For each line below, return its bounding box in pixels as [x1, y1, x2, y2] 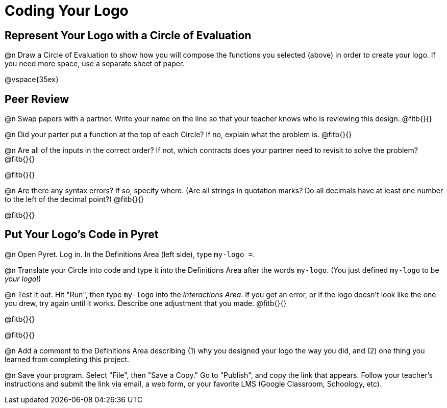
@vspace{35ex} [5, 75, 59, 84]
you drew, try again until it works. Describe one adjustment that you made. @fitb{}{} [5, 298, 287, 308]
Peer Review [5, 92, 69, 106]
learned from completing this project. [5, 354, 130, 364]
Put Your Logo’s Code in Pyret [5, 228, 159, 241]
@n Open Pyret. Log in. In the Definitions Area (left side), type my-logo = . [5, 249, 255, 259]
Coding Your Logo [5, 2, 129, 19]
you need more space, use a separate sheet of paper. [5, 59, 185, 68]
